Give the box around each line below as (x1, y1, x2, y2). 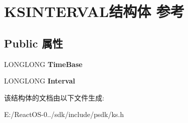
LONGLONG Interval (4, 75, 75, 86)
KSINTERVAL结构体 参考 (4, 1, 184, 21)
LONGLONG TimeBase (4, 58, 83, 69)
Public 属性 (4, 35, 63, 50)
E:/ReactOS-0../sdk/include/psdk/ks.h (4, 109, 124, 119)
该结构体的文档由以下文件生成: (4, 92, 104, 102)
